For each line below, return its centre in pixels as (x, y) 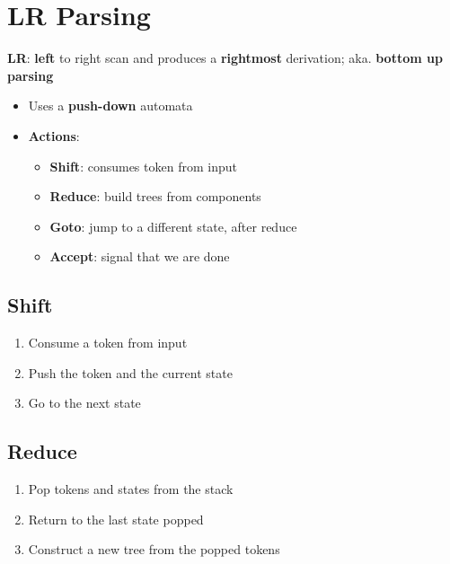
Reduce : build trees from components (155, 196)
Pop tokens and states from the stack (131, 489)
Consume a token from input (108, 343)
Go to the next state (84, 403)
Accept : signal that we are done (140, 256)
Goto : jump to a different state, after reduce (173, 226)
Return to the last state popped (116, 519)
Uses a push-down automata (110, 106)
